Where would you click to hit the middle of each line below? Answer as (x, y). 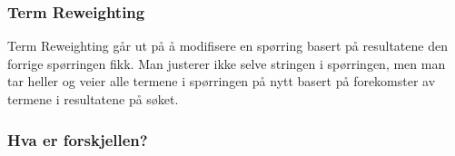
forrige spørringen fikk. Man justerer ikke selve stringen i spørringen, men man (227, 63)
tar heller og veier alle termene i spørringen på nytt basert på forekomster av (222, 81)
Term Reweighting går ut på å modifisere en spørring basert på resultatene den (227, 46)
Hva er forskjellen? (78, 139)
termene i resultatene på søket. (93, 99)
